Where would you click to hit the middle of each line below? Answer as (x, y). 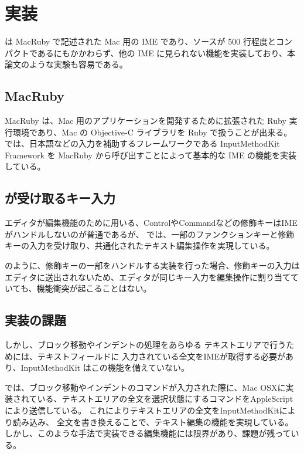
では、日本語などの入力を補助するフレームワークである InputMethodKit (142, 143)
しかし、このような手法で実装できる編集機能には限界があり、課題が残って (148, 433)
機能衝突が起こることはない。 (94, 288)
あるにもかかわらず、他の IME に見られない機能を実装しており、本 (166, 52)
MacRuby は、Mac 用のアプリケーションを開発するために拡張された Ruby (146, 121)
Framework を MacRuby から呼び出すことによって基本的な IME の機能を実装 (151, 155)
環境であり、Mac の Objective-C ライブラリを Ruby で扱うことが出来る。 (152, 132)
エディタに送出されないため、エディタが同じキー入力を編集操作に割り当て (148, 277)
